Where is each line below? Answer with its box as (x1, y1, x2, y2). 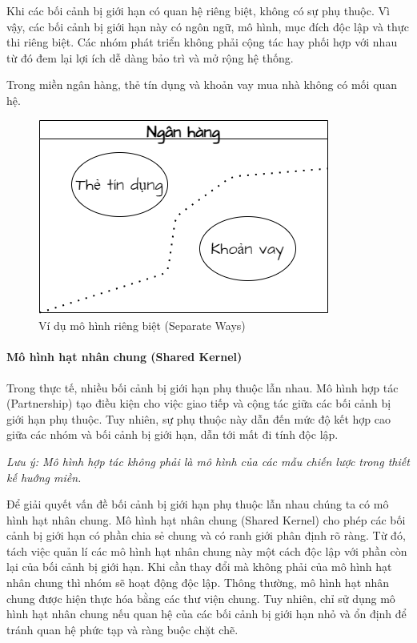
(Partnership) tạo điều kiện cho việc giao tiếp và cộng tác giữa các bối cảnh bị (6, 395, 391, 412)
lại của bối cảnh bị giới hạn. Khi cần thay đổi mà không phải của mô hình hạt (6, 558, 392, 575)
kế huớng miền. (6, 468, 82, 485)
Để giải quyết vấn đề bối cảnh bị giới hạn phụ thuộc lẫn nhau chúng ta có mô (6, 496, 389, 512)
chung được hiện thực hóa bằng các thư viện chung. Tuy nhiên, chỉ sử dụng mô (6, 589, 395, 606)
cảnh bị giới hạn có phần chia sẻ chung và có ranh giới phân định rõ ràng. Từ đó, (6, 527, 406, 544)
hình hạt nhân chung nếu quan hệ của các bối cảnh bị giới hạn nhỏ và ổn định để (6, 605, 407, 622)
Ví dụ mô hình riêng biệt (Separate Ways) (38, 317, 246, 334)
